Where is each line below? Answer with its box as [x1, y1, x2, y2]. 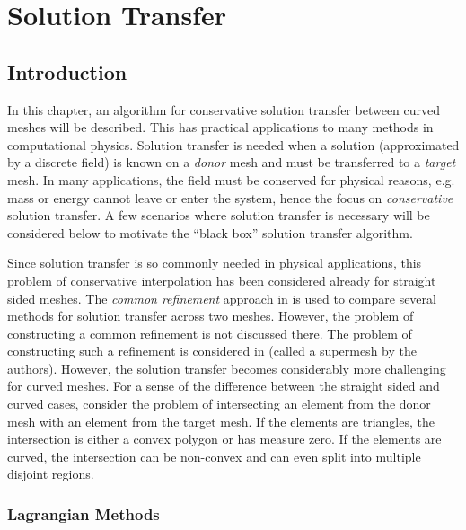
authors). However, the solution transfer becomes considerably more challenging [7, 358, 446, 377]
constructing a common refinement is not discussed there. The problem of [7, 323, 412, 342]
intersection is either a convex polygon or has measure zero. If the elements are [7, 429, 442, 448]
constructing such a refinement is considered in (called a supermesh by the [7, 341, 417, 360]
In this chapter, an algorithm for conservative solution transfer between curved [7, 100, 441, 119]
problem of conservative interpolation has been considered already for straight [7, 270, 436, 289]
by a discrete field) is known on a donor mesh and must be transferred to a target [7, 153, 456, 172]
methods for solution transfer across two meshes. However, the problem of [7, 306, 414, 325]
